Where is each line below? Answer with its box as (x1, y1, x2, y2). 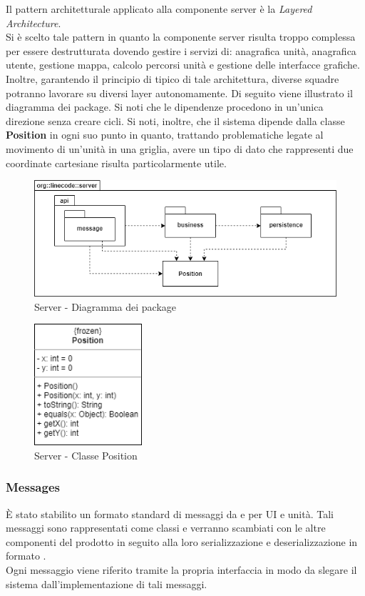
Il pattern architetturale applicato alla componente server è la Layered (6, 1, 312, 16)
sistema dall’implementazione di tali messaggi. (6, 576, 207, 591)
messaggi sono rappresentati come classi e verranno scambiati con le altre (6, 520, 326, 535)
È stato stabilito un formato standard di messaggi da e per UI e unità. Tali (6, 506, 334, 521)
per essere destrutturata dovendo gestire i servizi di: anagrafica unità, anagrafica (6, 43, 356, 58)
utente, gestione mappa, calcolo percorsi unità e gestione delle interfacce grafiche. (6, 57, 360, 72)
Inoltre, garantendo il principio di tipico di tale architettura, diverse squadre (6, 71, 339, 86)
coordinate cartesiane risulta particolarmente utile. (6, 155, 227, 170)
